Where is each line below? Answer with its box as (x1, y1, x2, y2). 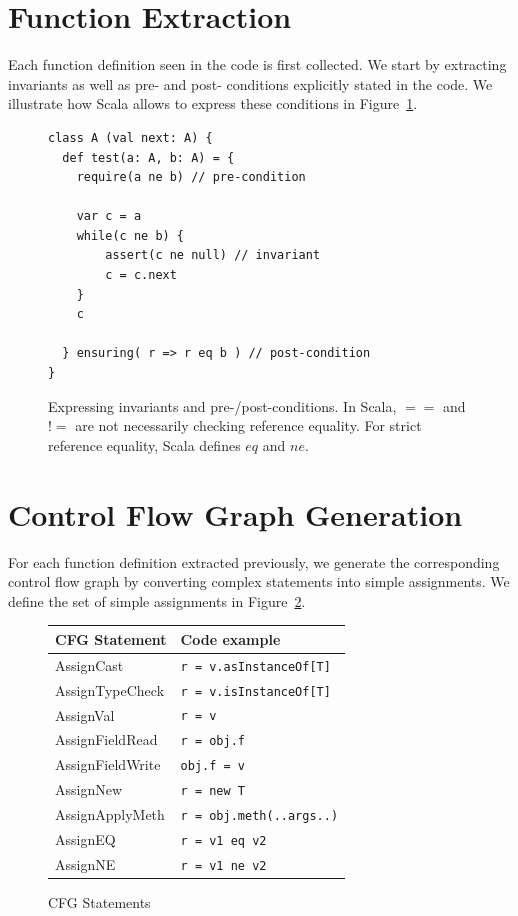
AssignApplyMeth (55, 804, 165, 825)
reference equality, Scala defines (48, 434, 241, 455)
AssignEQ (55, 829, 116, 850)
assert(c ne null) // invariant (105, 248, 321, 263)
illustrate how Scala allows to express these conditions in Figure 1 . (8, 93, 418, 114)
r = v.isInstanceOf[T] (180, 684, 331, 699)
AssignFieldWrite (55, 754, 161, 775)
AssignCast (55, 654, 124, 675)
